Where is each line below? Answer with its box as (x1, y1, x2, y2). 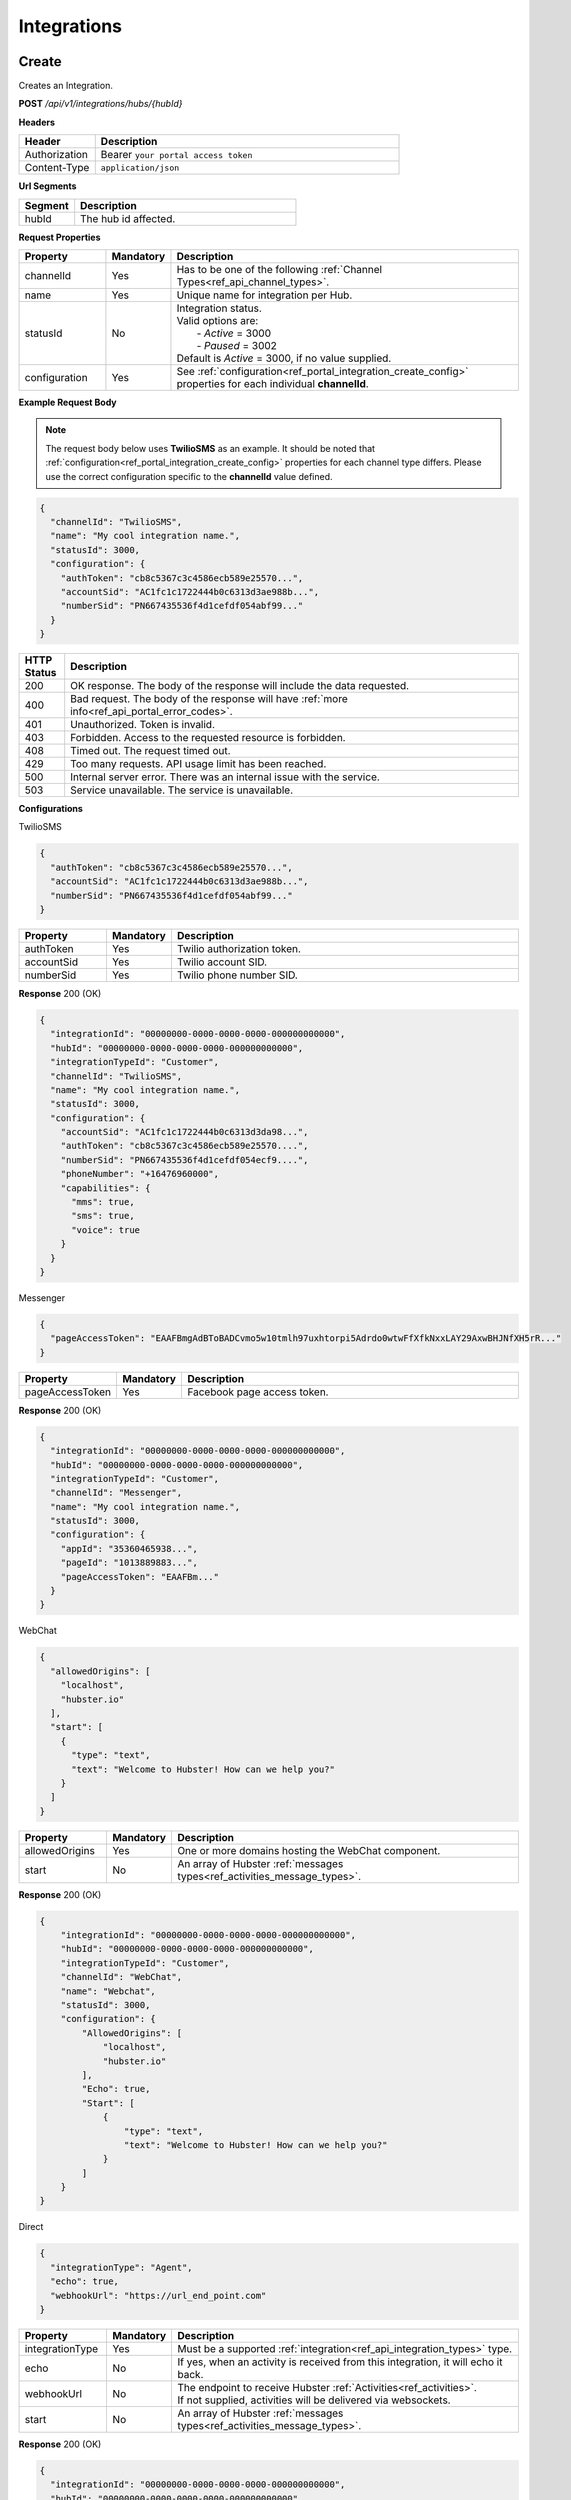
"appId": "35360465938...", (60, 1543, 199, 1554)
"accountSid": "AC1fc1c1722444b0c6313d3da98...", (60, 1126, 309, 1138)
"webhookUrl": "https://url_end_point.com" (50, 2290, 267, 2301)
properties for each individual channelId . (176, 377, 369, 391)
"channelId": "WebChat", (60, 1971, 183, 1983)
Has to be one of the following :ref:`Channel (176, 263, 383, 277)
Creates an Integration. (18, 80, 114, 92)
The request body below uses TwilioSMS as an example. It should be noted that (45, 442, 375, 454)
